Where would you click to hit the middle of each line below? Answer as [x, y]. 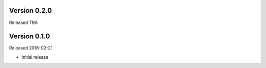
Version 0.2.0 [31, 11]
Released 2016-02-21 [31, 48]
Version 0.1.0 [30, 36]
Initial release [35, 57]
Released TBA [23, 23]
